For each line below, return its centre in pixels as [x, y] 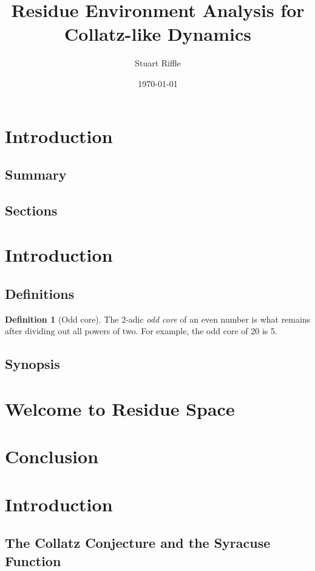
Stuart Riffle [158, 63]
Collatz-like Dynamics [158, 34]
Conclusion [52, 456]
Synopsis [32, 364]
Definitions [40, 294]
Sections [31, 210]
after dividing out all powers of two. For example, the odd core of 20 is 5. [141, 331]
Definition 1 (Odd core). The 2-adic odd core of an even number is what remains [158, 319]
